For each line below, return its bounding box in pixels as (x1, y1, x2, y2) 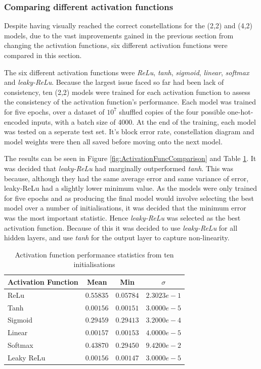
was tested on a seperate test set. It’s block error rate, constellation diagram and (4, 126, 254, 137)
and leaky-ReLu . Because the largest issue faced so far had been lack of (4, 77, 224, 87)
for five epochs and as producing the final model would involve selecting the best (4, 192, 254, 203)
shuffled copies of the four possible (119, 106, 226, 117)
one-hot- (227, 106, 253, 117)
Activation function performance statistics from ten (15, 249, 174, 259)
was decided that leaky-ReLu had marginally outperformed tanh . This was (4, 163, 234, 173)
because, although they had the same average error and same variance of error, (4, 173, 249, 183)
